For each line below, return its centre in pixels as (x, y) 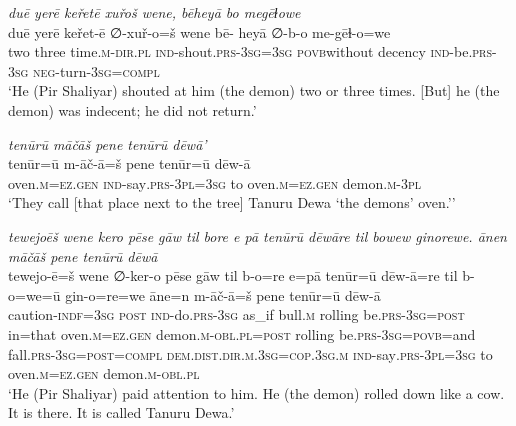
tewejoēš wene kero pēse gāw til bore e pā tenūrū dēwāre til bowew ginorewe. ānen (257, 235)
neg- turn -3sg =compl (96, 70)
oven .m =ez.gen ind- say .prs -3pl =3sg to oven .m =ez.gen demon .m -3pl (215, 182)
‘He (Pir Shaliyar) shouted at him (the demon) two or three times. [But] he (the (254, 90)
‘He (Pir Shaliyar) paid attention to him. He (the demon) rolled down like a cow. (256, 392)
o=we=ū (34, 294)
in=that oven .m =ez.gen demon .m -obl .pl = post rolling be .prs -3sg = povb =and (242, 333)
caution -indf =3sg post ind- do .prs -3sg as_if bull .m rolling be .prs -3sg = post (236, 314)
